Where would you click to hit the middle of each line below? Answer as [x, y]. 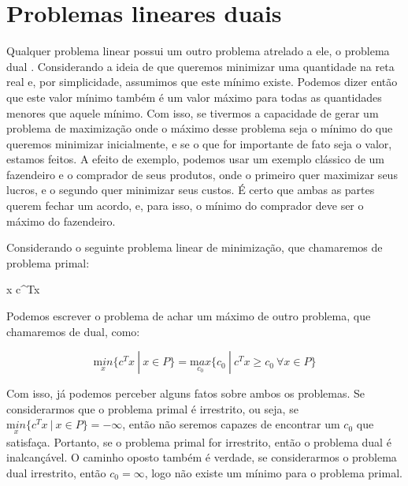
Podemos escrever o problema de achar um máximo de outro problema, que [189, 316]
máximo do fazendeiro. [61, 221]
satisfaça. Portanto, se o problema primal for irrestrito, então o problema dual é [199, 441]
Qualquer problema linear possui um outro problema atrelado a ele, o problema [198, 51]
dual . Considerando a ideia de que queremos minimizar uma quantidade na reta [200, 66]
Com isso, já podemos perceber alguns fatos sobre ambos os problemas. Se [186, 393]
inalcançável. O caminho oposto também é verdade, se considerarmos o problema [202, 457]
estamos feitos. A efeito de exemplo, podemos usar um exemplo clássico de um [195, 159]
